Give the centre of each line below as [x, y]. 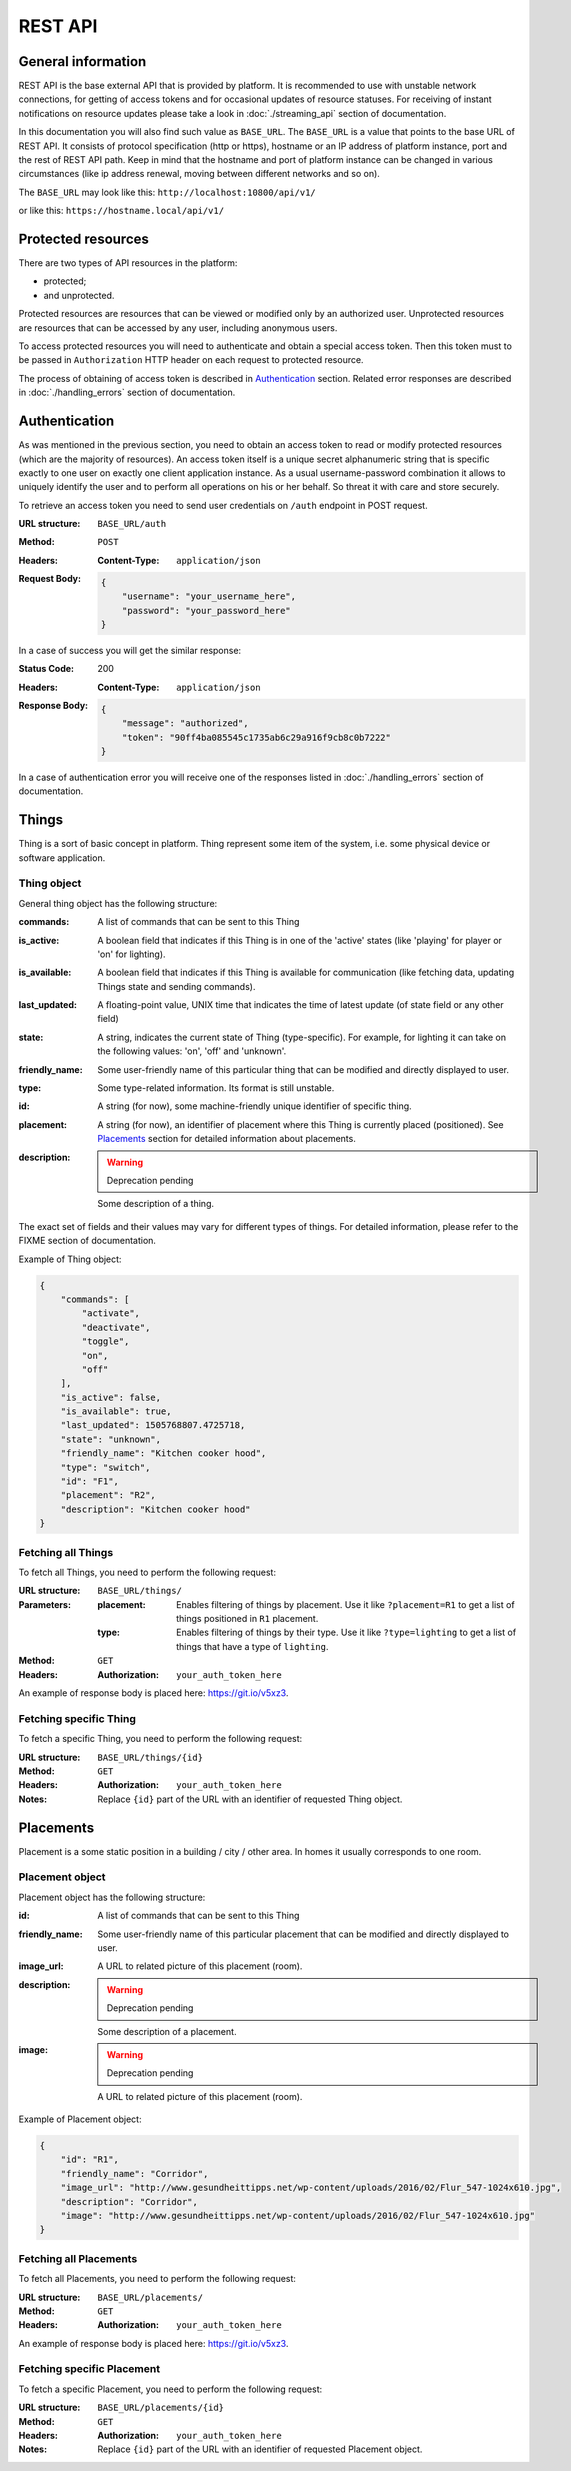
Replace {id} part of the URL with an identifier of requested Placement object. [260, 2449]
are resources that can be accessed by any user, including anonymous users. [178, 327]
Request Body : [50, 579]
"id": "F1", [90, 1481]
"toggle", [105, 1341]
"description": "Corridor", [129, 2201]
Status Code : [46, 669]
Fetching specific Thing [77, 1718]
